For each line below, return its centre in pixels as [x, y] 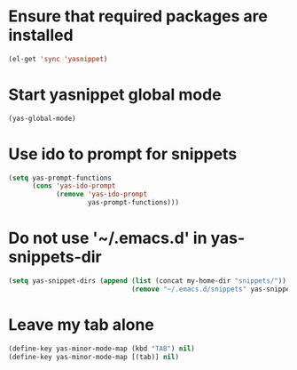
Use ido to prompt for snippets [123, 154]
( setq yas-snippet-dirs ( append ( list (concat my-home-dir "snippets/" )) [148, 281]
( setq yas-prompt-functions [60, 178]
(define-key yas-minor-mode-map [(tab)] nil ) [94, 357]
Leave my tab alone [81, 324]
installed [41, 35]
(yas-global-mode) [42, 118]
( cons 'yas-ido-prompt [74, 186]
